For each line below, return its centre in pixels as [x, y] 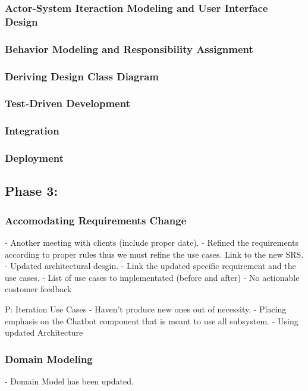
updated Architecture [44, 332]
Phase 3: [32, 191]
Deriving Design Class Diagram [82, 76]
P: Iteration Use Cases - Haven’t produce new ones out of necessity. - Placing [146, 309]
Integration [32, 131]
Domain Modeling [49, 359]
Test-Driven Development [67, 103]
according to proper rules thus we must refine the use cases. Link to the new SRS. [154, 254]
